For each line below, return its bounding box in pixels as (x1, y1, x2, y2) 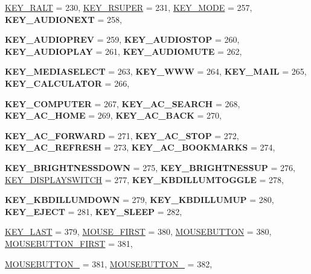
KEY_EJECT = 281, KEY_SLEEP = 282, (5, 205, 182, 217)
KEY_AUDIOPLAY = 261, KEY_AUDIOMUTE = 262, (5, 45, 242, 57)
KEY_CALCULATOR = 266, (5, 76, 130, 89)
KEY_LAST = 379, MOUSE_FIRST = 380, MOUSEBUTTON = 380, (5, 225, 272, 238)
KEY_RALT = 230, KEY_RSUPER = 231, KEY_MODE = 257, (5, 1, 252, 13)
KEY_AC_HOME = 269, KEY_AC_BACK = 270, (5, 109, 222, 122)
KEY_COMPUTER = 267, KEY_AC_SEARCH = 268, (5, 97, 240, 110)
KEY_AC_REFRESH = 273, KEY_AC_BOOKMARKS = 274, (5, 141, 275, 154)
